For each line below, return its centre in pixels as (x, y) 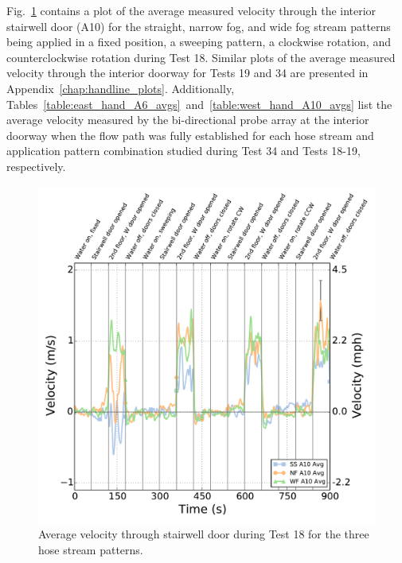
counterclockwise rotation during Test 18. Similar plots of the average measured (201, 57)
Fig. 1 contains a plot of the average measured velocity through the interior (191, 10)
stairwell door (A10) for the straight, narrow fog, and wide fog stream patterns (199, 26)
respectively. (36, 166)
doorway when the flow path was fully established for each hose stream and (190, 135)
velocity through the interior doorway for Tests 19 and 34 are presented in (187, 73)
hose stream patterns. (91, 549)
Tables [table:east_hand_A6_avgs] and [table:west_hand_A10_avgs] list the (199, 104)
